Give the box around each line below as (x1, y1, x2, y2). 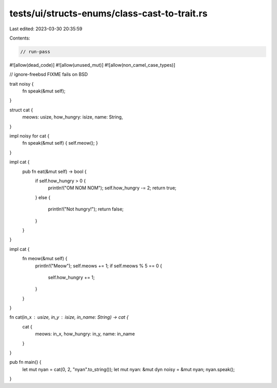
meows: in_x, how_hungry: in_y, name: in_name (35, 331, 135, 337)
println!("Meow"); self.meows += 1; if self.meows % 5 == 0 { (35, 262, 163, 269)
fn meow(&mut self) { (22, 256, 68, 262)
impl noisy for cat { (9, 133, 50, 139)
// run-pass (20, 49, 51, 54)
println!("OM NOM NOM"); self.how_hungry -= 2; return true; (48, 185, 176, 191)
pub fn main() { (9, 359, 42, 365)
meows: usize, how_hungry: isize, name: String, (22, 114, 123, 120)
